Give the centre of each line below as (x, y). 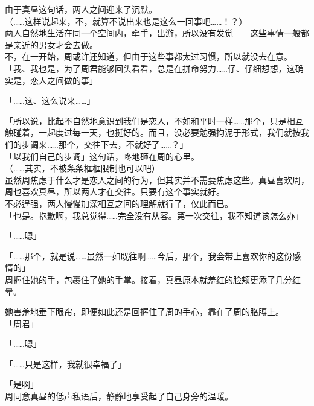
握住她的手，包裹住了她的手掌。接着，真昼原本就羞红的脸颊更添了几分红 (157, 279)
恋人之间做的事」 (64, 80)
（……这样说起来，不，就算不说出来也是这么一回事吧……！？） (126, 21)
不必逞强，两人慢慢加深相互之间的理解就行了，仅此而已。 (119, 203)
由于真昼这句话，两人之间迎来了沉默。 (81, 9)
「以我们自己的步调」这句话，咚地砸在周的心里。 (102, 156)
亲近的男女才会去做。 (55, 44)
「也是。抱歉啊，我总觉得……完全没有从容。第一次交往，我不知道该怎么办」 (154, 215)
